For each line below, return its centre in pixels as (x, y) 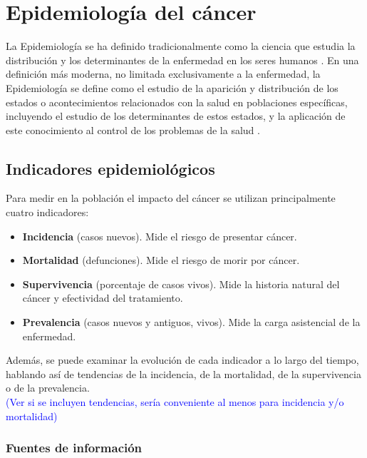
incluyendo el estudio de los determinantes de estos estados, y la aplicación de (176, 116)
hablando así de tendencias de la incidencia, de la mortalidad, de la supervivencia (183, 373)
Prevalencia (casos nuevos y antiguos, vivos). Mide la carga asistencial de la (191, 322)
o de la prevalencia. (48, 388)
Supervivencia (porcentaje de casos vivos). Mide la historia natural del (181, 284)
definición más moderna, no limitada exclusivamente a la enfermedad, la (163, 74)
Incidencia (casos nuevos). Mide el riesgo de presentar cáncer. (160, 236)
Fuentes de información (74, 448)
